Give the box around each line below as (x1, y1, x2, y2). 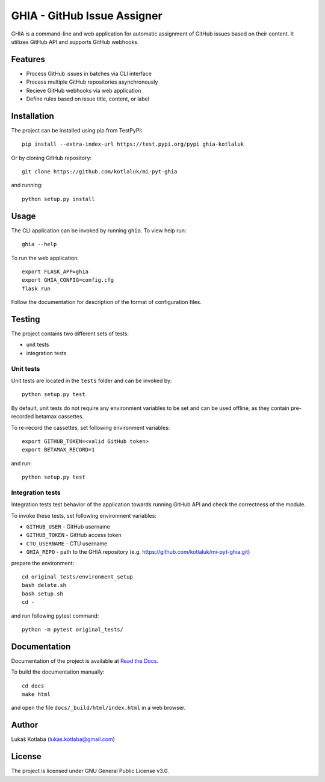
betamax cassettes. (35, 413, 84, 420)
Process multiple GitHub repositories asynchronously (26, 78, 158, 85)
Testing (11, 314, 40, 324)
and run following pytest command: (11, 612, 99, 619)
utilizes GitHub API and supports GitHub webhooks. (11, 38, 139, 45)
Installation (11, 111, 54, 121)
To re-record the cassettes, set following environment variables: (11, 424, 170, 431)
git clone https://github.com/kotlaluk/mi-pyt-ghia (22, 169, 178, 175)
